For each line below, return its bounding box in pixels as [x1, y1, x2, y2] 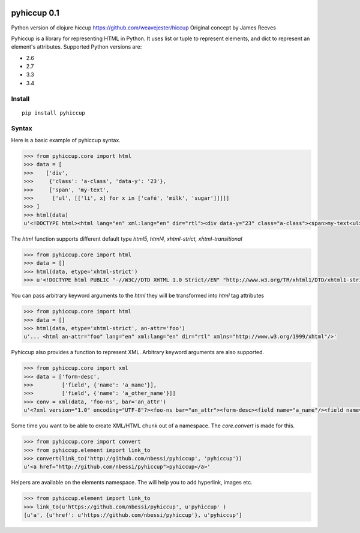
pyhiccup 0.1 [11, 8, 60, 18]
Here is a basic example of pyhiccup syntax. [11, 136, 121, 143]
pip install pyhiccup [22, 109, 85, 116]
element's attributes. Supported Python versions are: [11, 43, 142, 50]
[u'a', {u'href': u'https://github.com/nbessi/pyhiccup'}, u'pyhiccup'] [23, 512, 242, 519]
